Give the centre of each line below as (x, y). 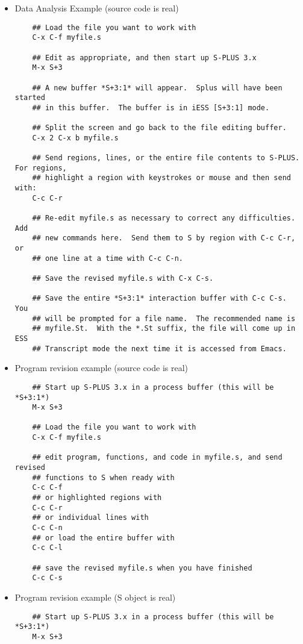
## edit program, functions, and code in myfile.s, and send (157, 458)
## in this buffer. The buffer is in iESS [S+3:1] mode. (151, 108)
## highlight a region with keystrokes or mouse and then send (161, 178)
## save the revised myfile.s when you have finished (142, 568)
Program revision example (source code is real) (102, 368)
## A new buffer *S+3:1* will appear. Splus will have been (157, 88)
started (30, 98)
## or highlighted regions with (97, 498)
